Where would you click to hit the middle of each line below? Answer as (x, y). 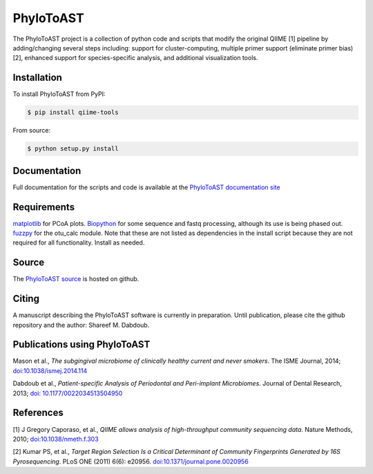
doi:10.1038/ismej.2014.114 (50, 370)
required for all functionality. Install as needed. (79, 243)
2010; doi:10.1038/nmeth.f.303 (56, 439)
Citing (26, 299)
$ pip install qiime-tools (73, 113)
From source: (32, 131)
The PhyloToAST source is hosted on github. (76, 279)
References (38, 413)
